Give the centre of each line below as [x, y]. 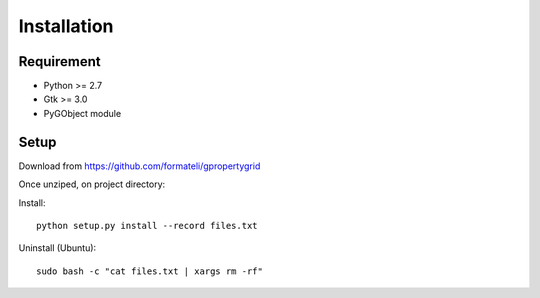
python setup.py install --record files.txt [147, 225]
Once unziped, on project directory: [92, 184]
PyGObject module [82, 113]
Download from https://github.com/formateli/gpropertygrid [139, 166]
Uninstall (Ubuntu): [57, 248]
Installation [66, 26]
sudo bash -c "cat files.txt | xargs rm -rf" [150, 271]
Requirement [60, 61]
